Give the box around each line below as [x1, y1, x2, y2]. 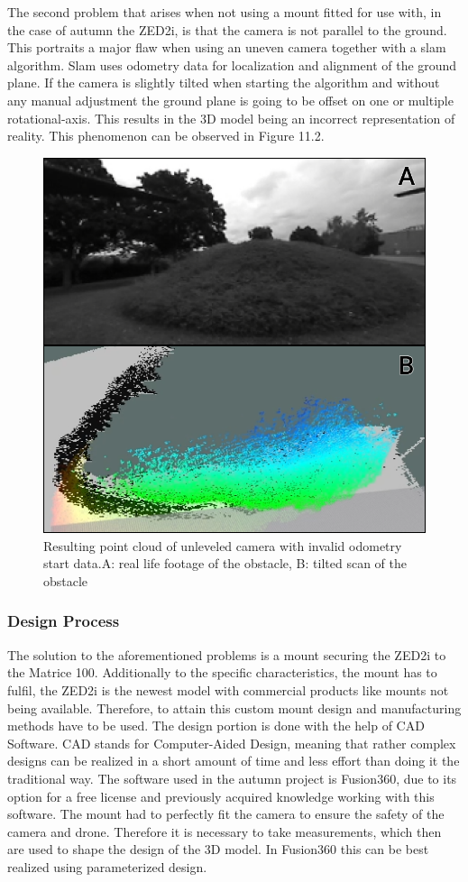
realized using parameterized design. [7, 857, 207, 876]
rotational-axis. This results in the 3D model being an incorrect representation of [7, 108, 455, 127]
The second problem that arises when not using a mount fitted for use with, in [7, 3, 442, 21]
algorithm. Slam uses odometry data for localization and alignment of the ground [7, 55, 457, 74]
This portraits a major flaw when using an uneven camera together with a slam [7, 38, 446, 57]
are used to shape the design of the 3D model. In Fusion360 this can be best [7, 840, 429, 859]
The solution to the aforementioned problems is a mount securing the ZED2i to [7, 645, 446, 664]
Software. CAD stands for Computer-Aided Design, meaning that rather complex [7, 733, 456, 752]
